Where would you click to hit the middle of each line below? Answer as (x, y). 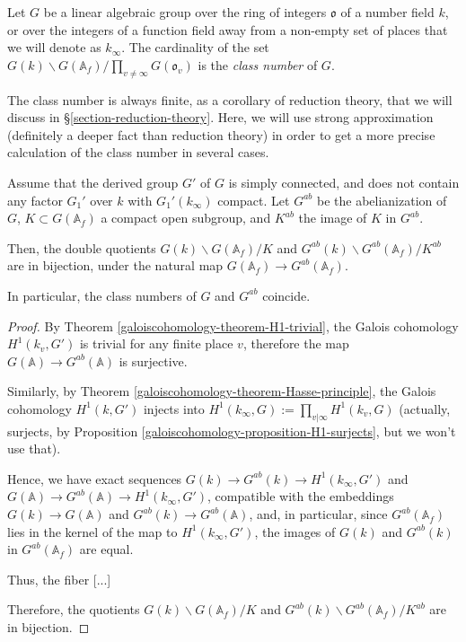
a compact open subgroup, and (186, 218)
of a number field (387, 12)
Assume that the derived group (93, 182)
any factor (35, 200)
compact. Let (254, 200)
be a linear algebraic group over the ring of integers (185, 12)
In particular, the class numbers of (102, 295)
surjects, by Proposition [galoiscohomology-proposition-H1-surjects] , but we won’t (232, 431)
